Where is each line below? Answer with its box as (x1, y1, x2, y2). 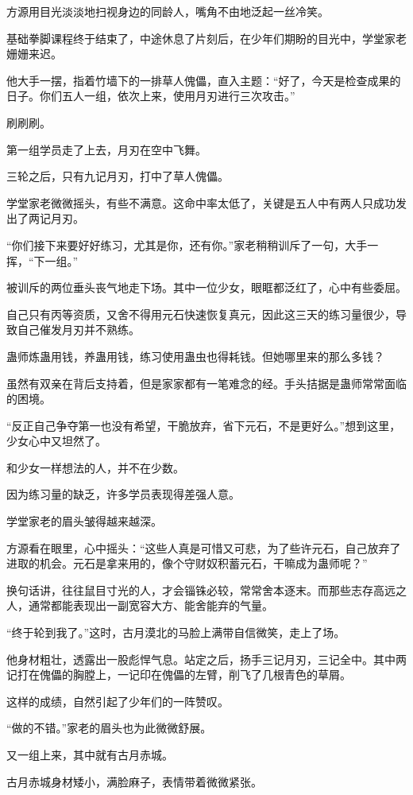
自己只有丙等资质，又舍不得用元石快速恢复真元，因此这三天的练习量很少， (6, 305, 396, 322)
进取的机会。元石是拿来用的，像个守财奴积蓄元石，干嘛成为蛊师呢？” (6, 555, 368, 572)
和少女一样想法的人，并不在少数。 (6, 459, 184, 475)
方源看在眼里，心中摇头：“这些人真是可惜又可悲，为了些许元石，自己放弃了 (6, 539, 401, 556)
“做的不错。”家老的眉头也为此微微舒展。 (6, 719, 212, 736)
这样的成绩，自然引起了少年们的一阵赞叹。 (6, 692, 229, 709)
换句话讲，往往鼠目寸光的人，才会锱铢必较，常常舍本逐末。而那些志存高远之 (6, 581, 407, 598)
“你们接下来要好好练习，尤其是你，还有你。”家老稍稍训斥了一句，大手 (6, 236, 368, 253)
